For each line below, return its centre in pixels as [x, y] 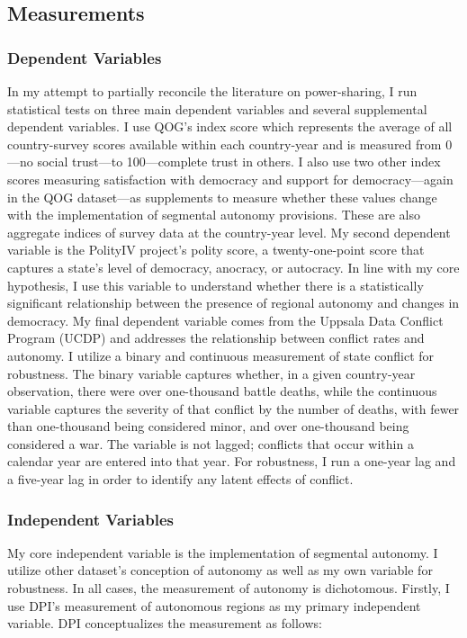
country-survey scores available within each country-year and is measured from [225, 144]
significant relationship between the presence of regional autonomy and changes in [233, 303]
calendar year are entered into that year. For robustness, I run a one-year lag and [232, 461]
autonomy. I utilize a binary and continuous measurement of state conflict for [221, 355]
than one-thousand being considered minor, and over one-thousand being [208, 426]
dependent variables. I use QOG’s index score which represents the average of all [230, 126]
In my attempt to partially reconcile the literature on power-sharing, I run [212, 91]
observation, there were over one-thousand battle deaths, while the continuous [222, 391]
